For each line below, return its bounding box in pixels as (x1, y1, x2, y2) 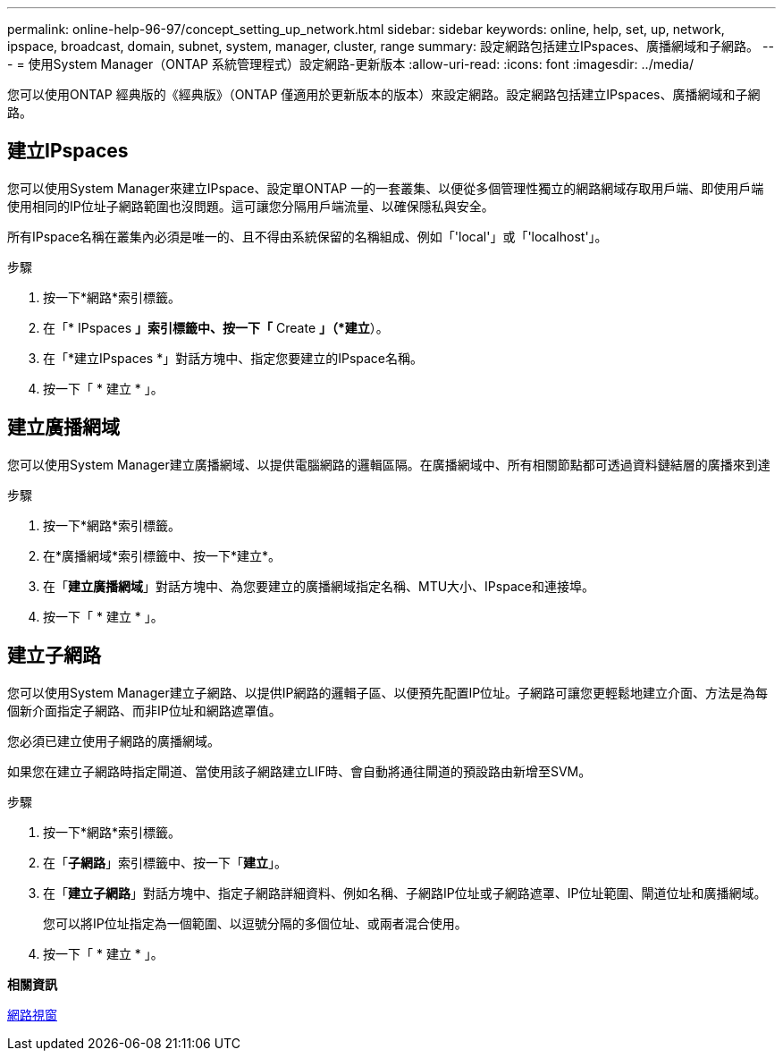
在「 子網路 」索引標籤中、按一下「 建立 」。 (43, 854, 287, 870)
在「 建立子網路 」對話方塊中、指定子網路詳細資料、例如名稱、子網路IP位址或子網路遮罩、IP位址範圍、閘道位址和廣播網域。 (43, 884, 767, 901)
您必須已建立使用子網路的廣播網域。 (7, 732, 220, 749)
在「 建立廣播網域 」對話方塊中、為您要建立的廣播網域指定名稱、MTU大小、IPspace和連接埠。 (43, 578, 594, 594)
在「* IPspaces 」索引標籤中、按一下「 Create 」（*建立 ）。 (43, 319, 389, 335)
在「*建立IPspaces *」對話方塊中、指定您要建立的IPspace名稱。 (43, 350, 423, 366)
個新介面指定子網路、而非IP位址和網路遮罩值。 (7, 702, 282, 718)
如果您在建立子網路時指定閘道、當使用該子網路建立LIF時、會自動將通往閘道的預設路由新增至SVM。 (7, 763, 592, 779)
